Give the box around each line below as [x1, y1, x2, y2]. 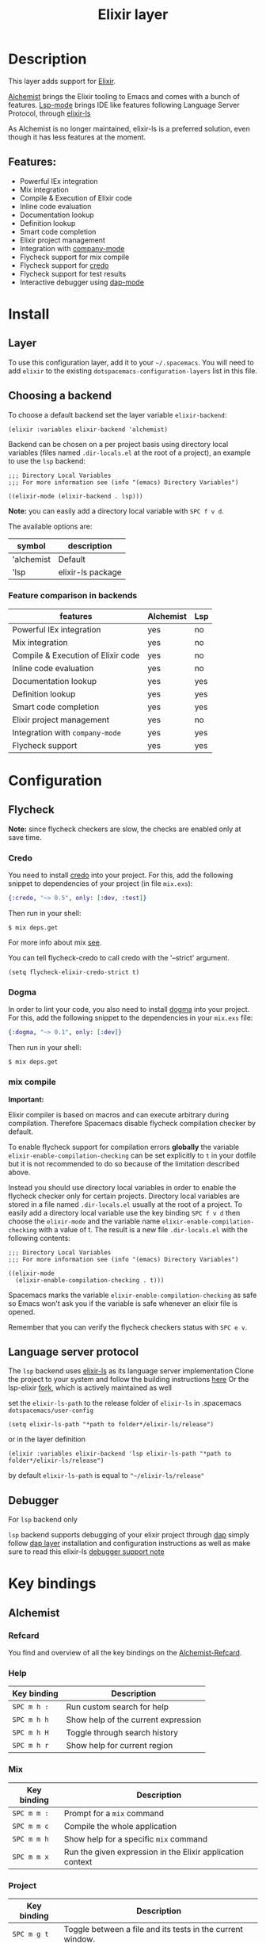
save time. [8, 832, 42, 842]
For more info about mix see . [8, 937, 102, 948]
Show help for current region [66, 1740, 173, 1751]
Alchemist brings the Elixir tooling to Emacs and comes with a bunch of [8, 91, 240, 101]
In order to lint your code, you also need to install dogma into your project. [8, 1005, 250, 1014]
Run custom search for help [66, 1701, 169, 1712]
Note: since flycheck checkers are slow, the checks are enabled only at [8, 824, 241, 834]
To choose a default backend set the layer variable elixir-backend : [8, 410, 227, 419]
